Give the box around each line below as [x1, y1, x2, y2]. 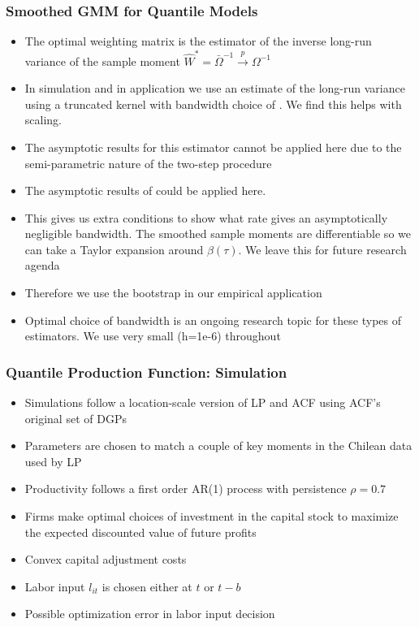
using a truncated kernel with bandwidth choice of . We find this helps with [24, 95, 402, 112]
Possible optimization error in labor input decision [24, 605, 275, 622]
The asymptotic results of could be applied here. [24, 182, 266, 199]
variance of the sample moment [24, 52, 180, 69]
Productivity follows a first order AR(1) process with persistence [24, 480, 347, 497]
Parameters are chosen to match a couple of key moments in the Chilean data [24, 437, 413, 454]
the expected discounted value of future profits [24, 523, 257, 540]
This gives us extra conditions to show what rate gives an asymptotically [24, 209, 388, 226]
